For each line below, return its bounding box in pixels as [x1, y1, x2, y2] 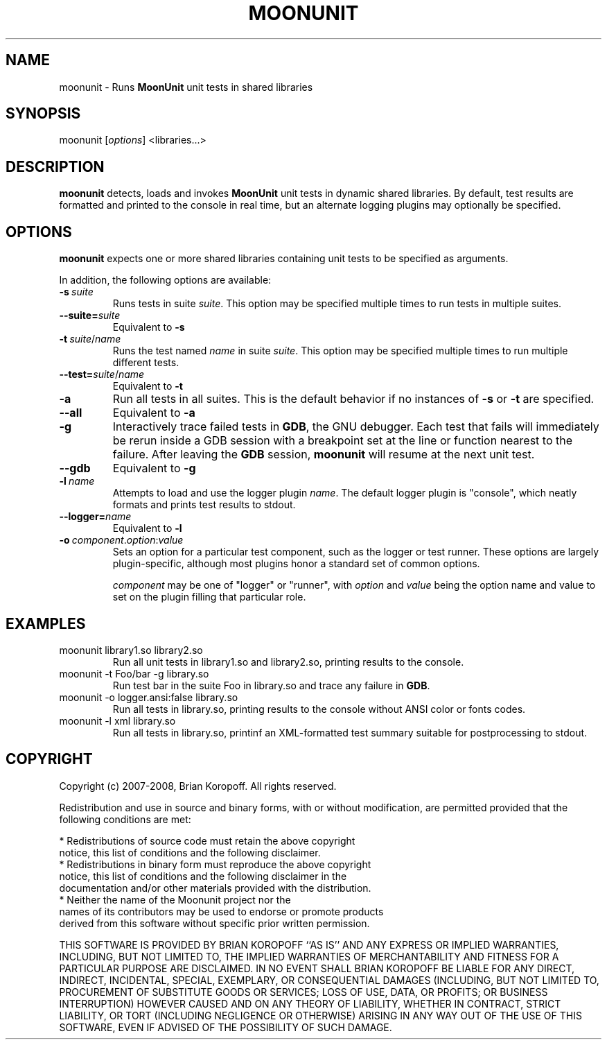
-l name [59, 475, 95, 487]
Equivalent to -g [112, 461, 196, 476]
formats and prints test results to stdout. [112, 499, 296, 511]
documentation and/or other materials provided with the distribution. [59, 881, 371, 894]
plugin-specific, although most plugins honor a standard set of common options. [112, 558, 480, 570]
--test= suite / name [59, 368, 145, 381]
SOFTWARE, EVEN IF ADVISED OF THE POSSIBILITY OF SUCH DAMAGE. [59, 1021, 392, 1033]
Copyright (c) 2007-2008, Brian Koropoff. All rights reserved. [59, 779, 337, 792]
